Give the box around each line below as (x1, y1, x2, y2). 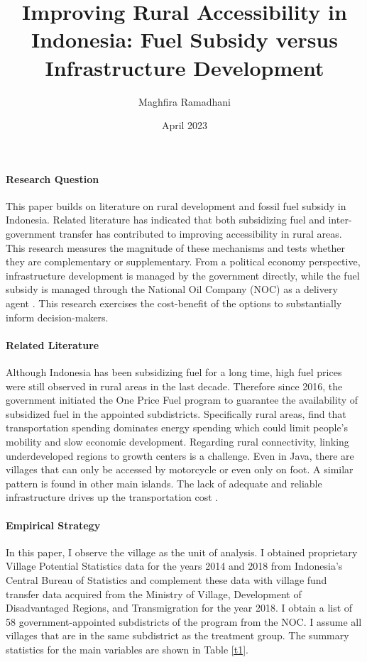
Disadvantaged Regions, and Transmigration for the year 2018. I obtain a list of (6, 600, 353, 615)
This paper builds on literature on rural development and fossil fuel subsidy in (6, 198, 346, 213)
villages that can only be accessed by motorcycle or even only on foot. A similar (6, 462, 354, 477)
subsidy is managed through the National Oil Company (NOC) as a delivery (6, 282, 338, 297)
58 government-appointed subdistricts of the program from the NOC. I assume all (6, 614, 362, 629)
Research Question (6, 171, 99, 186)
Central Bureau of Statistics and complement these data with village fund (6, 572, 327, 587)
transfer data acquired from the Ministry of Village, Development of (6, 586, 302, 601)
